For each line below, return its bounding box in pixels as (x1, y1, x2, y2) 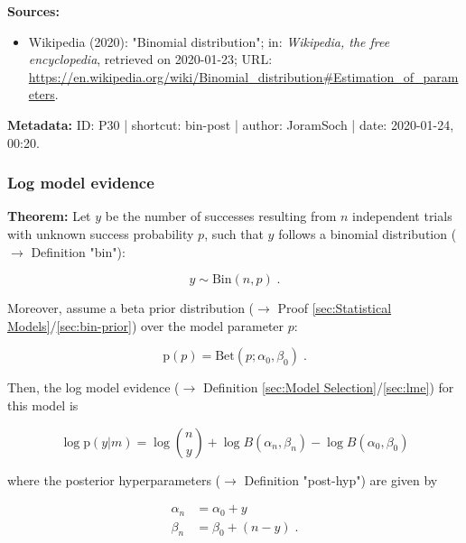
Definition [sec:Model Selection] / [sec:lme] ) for (202, 378, 454, 397)
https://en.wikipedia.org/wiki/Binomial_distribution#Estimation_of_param (28, 67, 459, 86)
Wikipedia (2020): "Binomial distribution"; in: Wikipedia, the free (28, 32, 390, 51)
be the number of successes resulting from (105, 207, 337, 225)
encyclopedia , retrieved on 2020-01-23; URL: (28, 50, 273, 69)
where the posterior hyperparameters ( (7, 470, 221, 489)
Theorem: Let (7, 207, 91, 225)
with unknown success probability (7, 224, 194, 243)
